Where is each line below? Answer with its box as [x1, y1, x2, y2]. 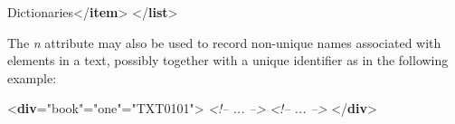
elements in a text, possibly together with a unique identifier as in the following [7, 51, 449, 70]
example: [7, 68, 57, 87]
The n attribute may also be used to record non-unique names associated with [7, 33, 441, 52]
